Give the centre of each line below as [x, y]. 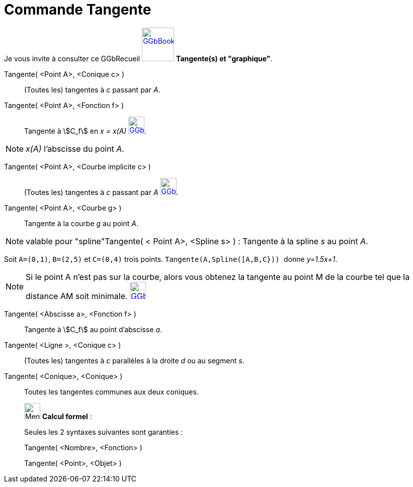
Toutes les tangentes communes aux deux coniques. [111, 392]
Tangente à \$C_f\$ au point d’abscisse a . [93, 329]
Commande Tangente [78, 10]
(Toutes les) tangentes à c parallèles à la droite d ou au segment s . [134, 360]
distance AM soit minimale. [77, 296]
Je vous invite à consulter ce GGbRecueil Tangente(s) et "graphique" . [138, 58]
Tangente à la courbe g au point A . [81, 223]
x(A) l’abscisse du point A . [75, 149]
